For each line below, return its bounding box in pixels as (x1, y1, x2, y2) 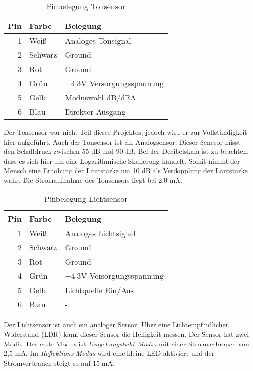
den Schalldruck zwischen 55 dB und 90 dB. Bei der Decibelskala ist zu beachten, (4, 146, 249, 156)
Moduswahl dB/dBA (65, 92, 136, 103)
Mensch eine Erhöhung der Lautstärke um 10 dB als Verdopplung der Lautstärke (4, 165, 248, 175)
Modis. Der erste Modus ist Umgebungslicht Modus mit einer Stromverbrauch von (4, 338, 249, 348)
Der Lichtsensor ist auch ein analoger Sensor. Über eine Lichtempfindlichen (4, 319, 229, 329)
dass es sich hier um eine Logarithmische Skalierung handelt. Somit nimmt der (4, 155, 240, 166)
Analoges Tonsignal (65, 35, 131, 46)
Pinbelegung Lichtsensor (44, 193, 127, 204)
